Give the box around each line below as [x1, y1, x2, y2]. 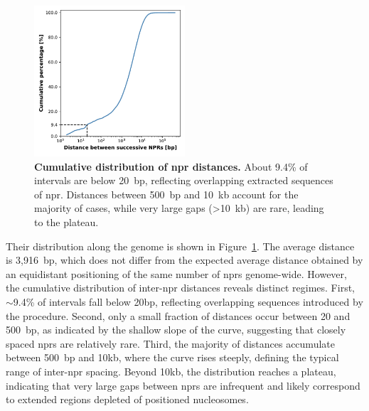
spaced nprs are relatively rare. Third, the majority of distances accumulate [6, 336, 335, 351]
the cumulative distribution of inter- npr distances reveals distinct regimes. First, [6, 280, 355, 295]
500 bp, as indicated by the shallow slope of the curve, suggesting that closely [6, 322, 346, 337]
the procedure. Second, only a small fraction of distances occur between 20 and [6, 308, 351, 323]
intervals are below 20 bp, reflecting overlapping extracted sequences [34, 173, 333, 188]
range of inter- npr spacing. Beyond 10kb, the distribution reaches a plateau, [6, 363, 336, 378]
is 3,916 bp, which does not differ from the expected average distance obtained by [6, 252, 363, 267]
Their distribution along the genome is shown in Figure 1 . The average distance [6, 238, 355, 253]
